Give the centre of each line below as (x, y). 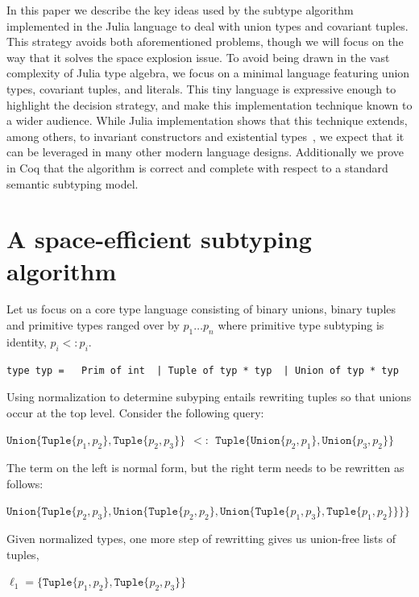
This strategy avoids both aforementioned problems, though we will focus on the (205, 41)
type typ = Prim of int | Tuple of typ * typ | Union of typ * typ (203, 370)
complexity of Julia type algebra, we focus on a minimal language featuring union (208, 73)
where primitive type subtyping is (301, 325)
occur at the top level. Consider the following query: (135, 412)
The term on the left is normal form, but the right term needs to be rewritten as (205, 468)
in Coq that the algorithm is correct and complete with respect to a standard (197, 167)
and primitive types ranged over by (93, 325)
